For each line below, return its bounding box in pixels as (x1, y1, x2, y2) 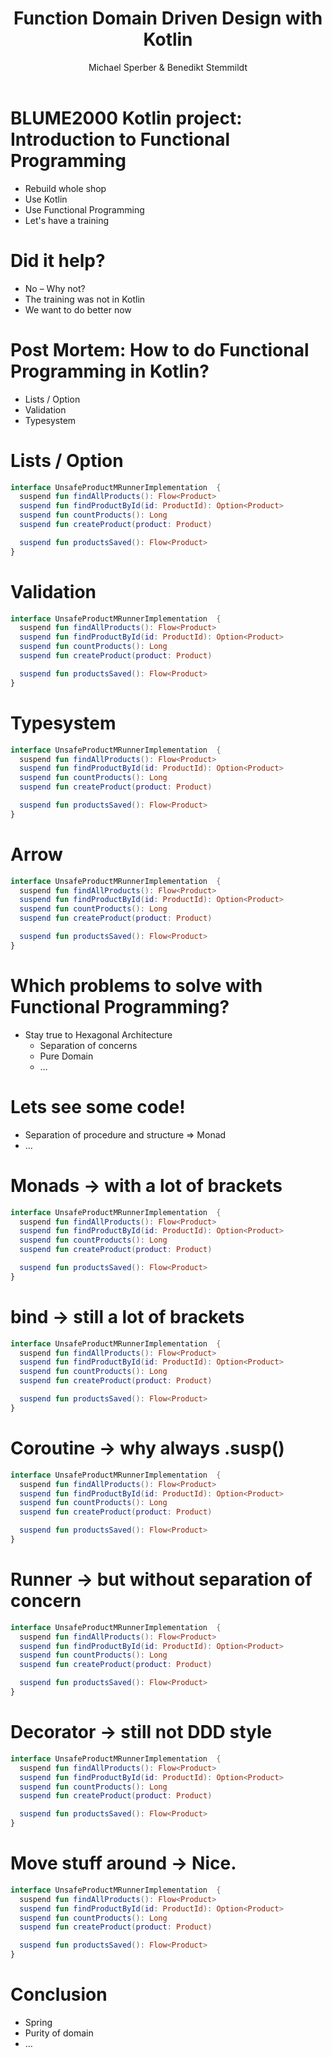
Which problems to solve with (10, 975, 263, 997)
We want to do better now (24, 303, 132, 316)
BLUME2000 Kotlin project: (10, 107, 243, 129)
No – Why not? (24, 282, 86, 294)
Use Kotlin (24, 193, 68, 205)
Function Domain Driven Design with (13, 7, 323, 30)
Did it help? (10, 249, 106, 272)
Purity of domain (24, 2027, 94, 2039)
